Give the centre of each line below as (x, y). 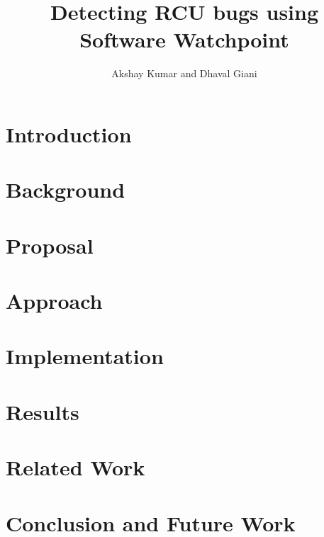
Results (43, 411)
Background (66, 190)
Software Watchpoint (184, 39)
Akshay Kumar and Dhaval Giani (184, 73)
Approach (54, 301)
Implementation (85, 356)
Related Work (76, 467)
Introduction (69, 134)
